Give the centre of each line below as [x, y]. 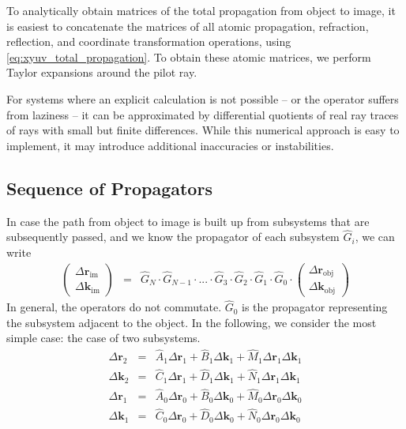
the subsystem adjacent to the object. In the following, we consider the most [192, 322]
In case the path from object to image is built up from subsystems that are [188, 221]
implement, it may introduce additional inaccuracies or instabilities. [170, 145]
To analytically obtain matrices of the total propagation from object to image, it [201, 10]
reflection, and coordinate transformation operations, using [149, 41]
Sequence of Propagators [109, 188]
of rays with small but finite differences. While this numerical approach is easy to [203, 130]
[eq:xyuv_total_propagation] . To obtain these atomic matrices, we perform [189, 56]
